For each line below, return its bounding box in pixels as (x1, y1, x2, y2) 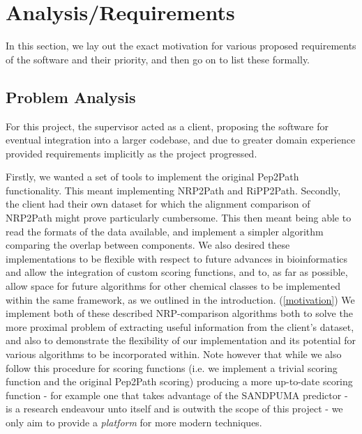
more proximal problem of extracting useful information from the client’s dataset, (6, 319, 354, 334)
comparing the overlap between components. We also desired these (6, 238, 290, 252)
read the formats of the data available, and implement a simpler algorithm (6, 224, 324, 238)
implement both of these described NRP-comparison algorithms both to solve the (6, 306, 353, 320)
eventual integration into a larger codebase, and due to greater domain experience (6, 132, 356, 147)
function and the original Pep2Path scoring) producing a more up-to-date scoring (6, 374, 353, 389)
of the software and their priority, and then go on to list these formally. (6, 52, 310, 66)
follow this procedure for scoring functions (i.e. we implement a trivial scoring (6, 360, 338, 375)
